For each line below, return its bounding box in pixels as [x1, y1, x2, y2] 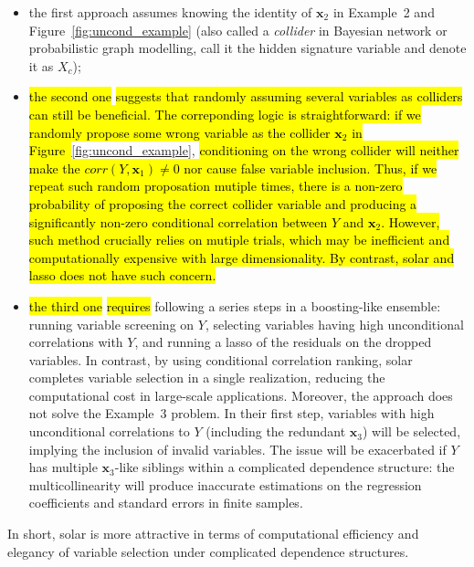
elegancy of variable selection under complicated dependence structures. [7, 541, 409, 561]
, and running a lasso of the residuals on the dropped [134, 332, 432, 352]
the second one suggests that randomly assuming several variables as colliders [28, 87, 463, 106]
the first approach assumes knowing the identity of [28, 3, 312, 21]
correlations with [28, 332, 123, 352]
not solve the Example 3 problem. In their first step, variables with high [28, 404, 435, 423]
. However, [381, 212, 440, 231]
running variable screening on [28, 314, 195, 333]
